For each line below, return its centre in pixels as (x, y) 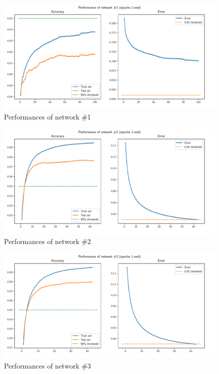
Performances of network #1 (48, 116)
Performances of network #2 (48, 241)
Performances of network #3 (48, 365)
